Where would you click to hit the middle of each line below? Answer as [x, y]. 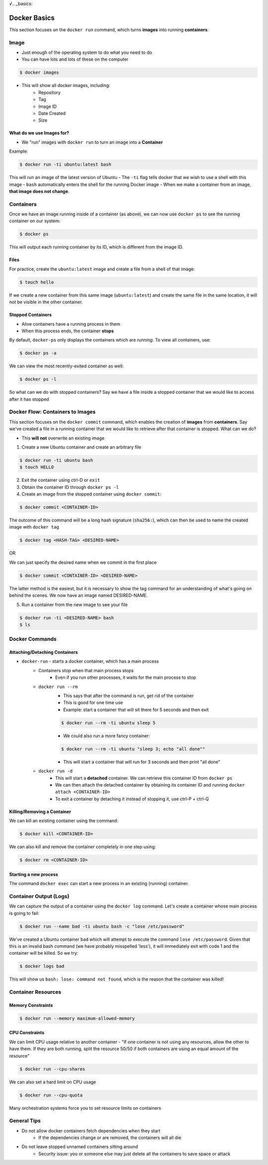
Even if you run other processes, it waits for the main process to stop [126, 677]
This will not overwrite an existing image [63, 438]
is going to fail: [24, 913]
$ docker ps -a [38, 353]
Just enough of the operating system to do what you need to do [87, 53]
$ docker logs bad [42, 966]
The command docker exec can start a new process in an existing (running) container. [99, 884]
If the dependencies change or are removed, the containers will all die [110, 1138]
